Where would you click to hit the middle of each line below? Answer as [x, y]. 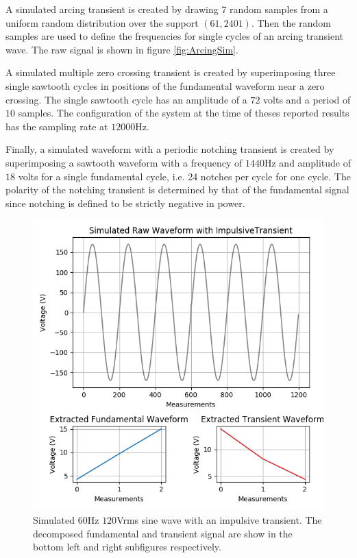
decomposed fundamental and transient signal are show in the [163, 533]
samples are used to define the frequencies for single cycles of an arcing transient [175, 36]
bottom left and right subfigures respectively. [127, 547]
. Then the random [291, 22]
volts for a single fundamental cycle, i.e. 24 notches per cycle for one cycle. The [184, 176]
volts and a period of [307, 99]
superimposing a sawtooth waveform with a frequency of [124, 162]
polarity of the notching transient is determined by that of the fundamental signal [177, 190]
